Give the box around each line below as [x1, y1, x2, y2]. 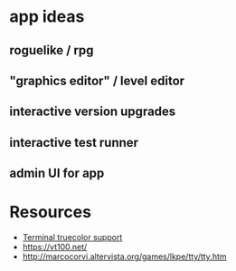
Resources [9, 202, 92, 223]
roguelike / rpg [9, 43, 94, 58]
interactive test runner [9, 134, 138, 150]
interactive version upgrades [9, 104, 176, 120]
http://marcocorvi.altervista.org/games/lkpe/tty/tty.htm [22, 251, 228, 262]
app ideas [9, 6, 85, 27]
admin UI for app [9, 166, 105, 181]
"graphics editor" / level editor [9, 73, 185, 88]
